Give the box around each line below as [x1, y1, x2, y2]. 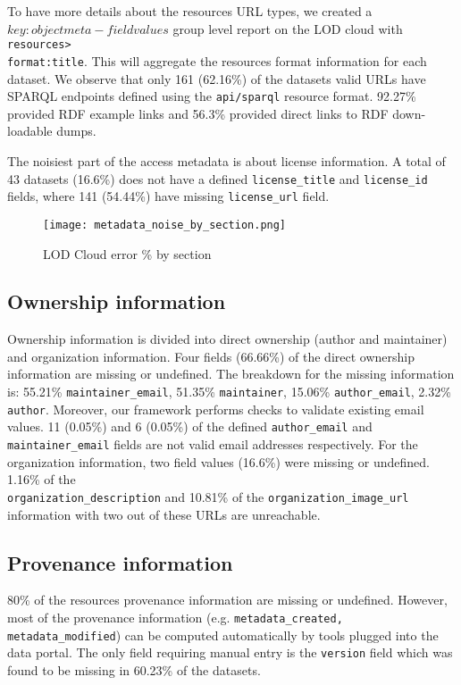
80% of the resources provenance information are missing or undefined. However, [7, 590, 448, 609]
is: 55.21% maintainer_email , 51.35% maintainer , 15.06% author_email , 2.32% [7, 382, 451, 401]
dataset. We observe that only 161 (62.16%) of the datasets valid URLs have [7, 69, 426, 88]
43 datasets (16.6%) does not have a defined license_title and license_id [7, 169, 428, 188]
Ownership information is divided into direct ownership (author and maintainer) [7, 330, 448, 348]
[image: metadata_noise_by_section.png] [43, 218, 287, 231]
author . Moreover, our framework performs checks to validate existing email [7, 399, 424, 418]
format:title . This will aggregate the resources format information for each [7, 51, 427, 70]
